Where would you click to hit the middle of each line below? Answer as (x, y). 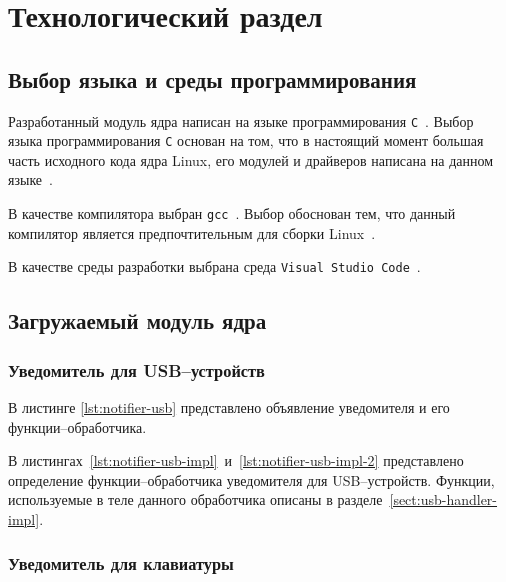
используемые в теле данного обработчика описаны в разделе (195, 499)
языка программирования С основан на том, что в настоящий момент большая (246, 140)
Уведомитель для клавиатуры (121, 563)
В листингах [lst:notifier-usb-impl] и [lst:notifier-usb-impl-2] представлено (236, 460)
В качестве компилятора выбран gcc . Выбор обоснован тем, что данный (232, 213)
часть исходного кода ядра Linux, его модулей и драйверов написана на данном (251, 159)
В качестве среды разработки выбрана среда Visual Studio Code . (214, 266)
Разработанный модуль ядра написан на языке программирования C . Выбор (241, 120)
